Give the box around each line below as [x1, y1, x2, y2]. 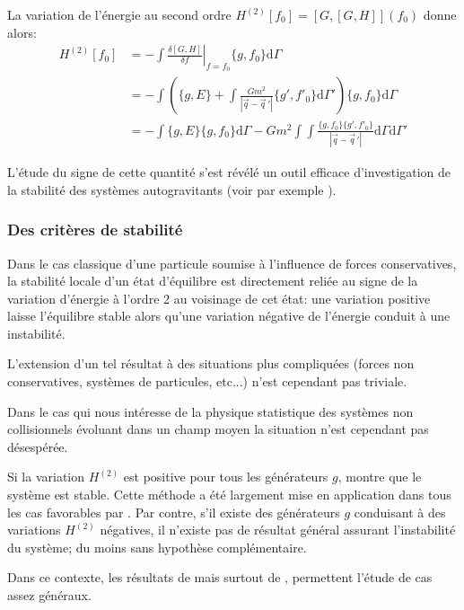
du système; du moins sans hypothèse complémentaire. [7, 537, 307, 556]
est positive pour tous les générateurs [123, 467, 328, 486]
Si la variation [7, 467, 85, 486]
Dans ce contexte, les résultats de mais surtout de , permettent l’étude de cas [7, 568, 433, 587]
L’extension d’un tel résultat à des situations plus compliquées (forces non [7, 354, 415, 373]
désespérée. [7, 437, 68, 455]
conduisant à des [354, 502, 446, 521]
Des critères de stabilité [7, 218, 183, 241]
